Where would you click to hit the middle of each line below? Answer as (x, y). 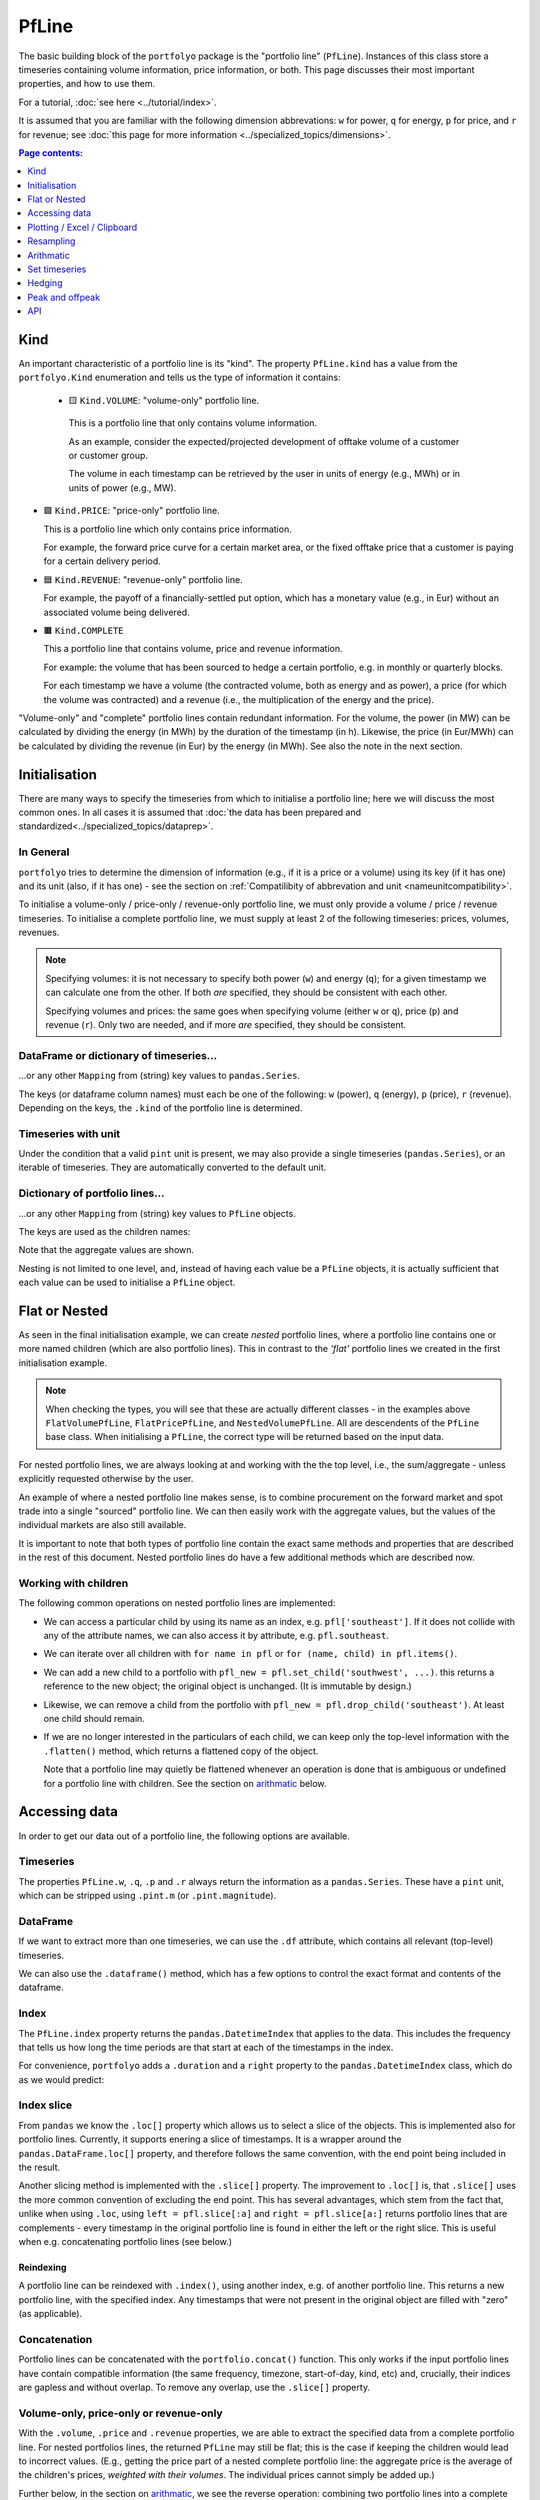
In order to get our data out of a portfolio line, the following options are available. (184, 1836)
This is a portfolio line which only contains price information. (167, 529)
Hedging (45, 283)
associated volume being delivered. (116, 612)
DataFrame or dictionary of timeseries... (118, 1055)
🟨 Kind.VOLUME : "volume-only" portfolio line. (164, 400)
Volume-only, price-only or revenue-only (121, 2413)
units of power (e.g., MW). (122, 487)
